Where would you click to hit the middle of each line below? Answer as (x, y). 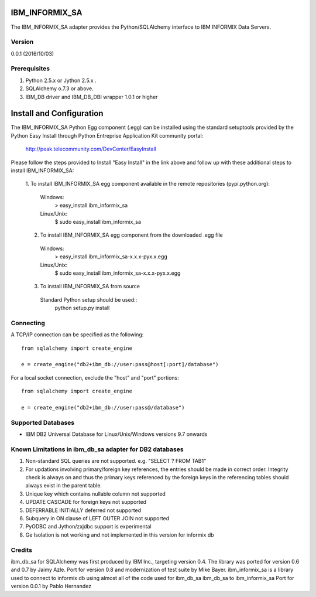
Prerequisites (30, 69)
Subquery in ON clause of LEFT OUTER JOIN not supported (97, 518)
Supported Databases (43, 422)
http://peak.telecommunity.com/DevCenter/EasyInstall (91, 149)
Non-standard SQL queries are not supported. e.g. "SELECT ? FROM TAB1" (116, 461)
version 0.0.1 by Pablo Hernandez (51, 586)
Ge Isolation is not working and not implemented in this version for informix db (120, 535)
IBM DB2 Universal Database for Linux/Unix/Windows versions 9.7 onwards (116, 434)
